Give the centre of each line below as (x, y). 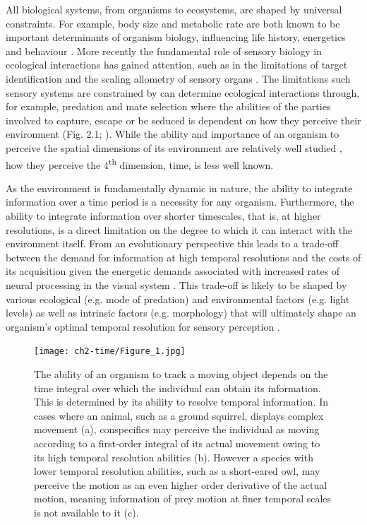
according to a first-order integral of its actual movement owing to (177, 443)
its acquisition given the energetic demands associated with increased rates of (173, 271)
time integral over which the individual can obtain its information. (178, 388)
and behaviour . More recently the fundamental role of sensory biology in (164, 51)
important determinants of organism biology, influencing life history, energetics (176, 37)
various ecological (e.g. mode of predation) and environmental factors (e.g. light (178, 299)
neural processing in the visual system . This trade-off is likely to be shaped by (176, 284)
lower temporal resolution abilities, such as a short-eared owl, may (177, 471)
